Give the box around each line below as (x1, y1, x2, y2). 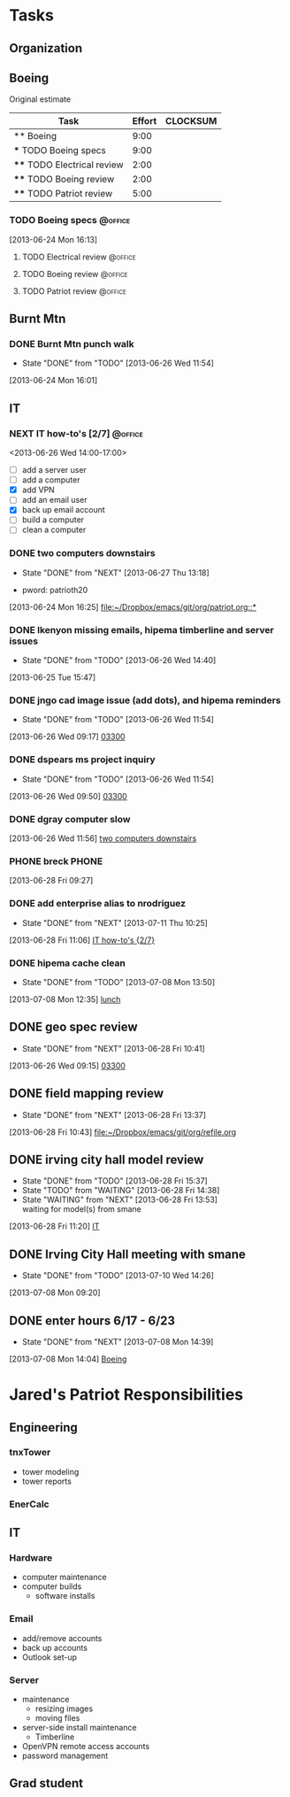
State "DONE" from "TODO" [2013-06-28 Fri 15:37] (21, 1176, 208, 1186)
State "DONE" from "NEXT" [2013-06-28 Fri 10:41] (21, 1043, 205, 1053)
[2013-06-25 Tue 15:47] (9, 672, 96, 683)
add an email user (21, 495, 88, 505)
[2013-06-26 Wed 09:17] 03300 (9, 731, 126, 742)
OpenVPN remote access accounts (21, 1741, 150, 1752)
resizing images (34, 1703, 94, 1714)
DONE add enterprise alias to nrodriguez (9, 898, 187, 910)
